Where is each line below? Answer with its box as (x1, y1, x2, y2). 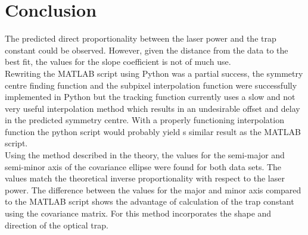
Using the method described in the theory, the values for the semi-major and (5, 149, 285, 161)
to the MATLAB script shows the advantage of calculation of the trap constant (5, 195, 294, 208)
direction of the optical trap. (5, 218, 108, 231)
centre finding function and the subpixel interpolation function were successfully (5, 79, 297, 91)
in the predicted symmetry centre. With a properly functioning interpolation (5, 114, 284, 126)
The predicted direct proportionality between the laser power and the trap (5, 32, 276, 45)
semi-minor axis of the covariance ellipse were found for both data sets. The (5, 160, 282, 173)
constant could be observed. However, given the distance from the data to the (5, 43, 288, 56)
